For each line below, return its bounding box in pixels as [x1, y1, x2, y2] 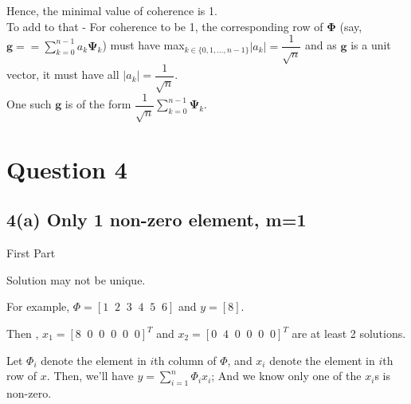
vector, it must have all [6, 66, 119, 83]
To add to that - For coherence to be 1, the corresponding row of [6, 18, 323, 34]
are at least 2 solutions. [292, 325, 406, 342]
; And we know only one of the [211, 367, 362, 384]
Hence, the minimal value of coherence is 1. [6, 2, 217, 18]
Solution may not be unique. [6, 271, 146, 288]
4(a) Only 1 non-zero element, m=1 [6, 207, 307, 232]
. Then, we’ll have [46, 367, 134, 384]
